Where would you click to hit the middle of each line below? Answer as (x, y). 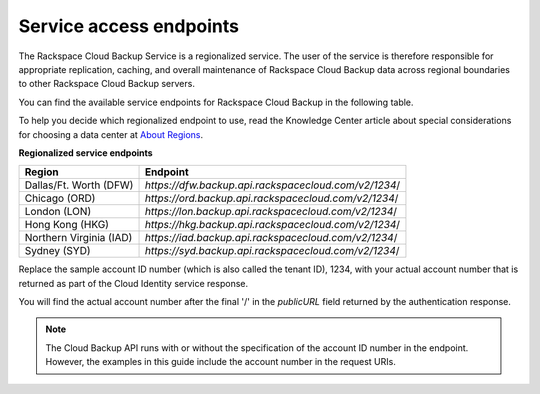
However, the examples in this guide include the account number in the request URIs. (221, 362)
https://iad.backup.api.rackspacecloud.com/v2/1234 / (271, 238)
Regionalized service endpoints (86, 152)
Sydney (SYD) (57, 251)
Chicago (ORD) (60, 198)
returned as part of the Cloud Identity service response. (133, 283)
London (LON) (58, 212)
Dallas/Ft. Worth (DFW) (79, 185)
